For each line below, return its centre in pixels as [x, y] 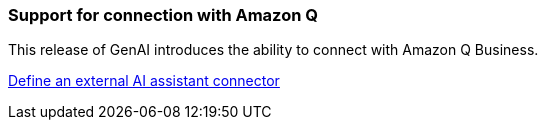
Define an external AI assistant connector [144, 81]
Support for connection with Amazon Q [163, 15]
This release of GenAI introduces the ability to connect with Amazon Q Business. [273, 50]
